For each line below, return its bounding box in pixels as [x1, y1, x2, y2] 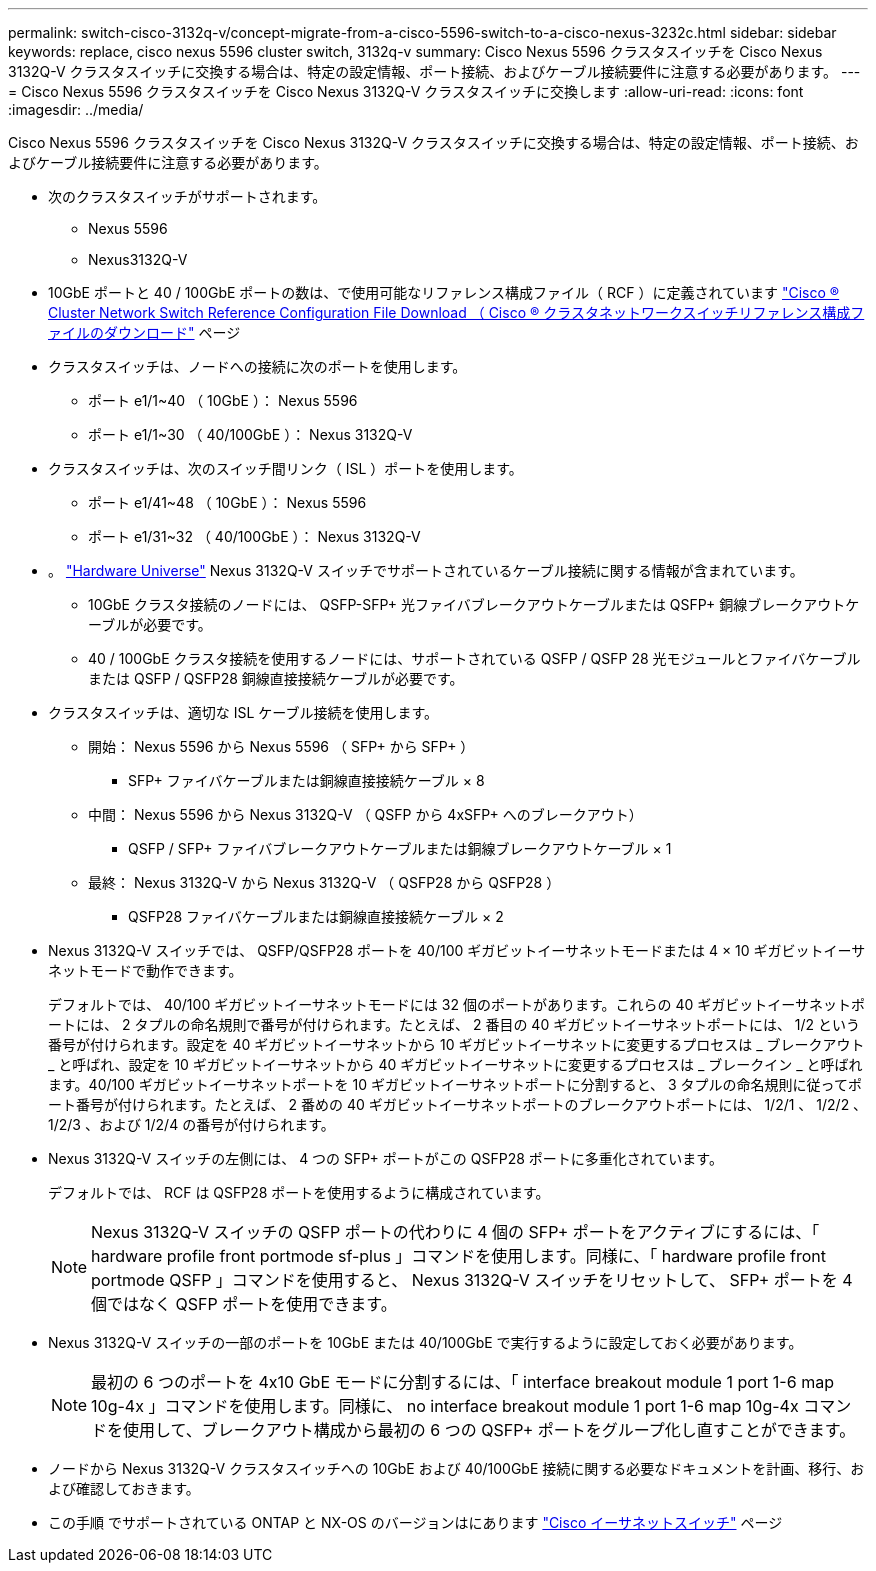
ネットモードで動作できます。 [48, 962, 243, 979]
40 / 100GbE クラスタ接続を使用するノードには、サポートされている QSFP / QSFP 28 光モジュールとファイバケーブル [88, 650, 861, 667]
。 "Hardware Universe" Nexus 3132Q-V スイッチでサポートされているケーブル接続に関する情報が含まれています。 [48, 562, 804, 579]
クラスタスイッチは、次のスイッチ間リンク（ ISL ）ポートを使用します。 [48, 460, 523, 477]
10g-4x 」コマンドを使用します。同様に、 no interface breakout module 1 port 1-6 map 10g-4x [91, 1396, 799, 1416]
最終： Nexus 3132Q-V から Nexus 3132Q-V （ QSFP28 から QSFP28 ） [88, 874, 561, 891]
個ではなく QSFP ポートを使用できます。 [91, 1294, 397, 1314]
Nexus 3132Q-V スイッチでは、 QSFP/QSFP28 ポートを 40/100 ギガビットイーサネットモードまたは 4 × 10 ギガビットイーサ [48, 942, 866, 959]
